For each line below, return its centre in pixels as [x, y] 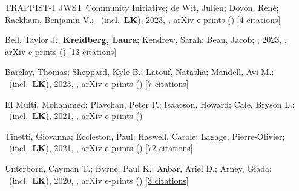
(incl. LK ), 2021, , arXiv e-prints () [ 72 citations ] [101, 148]
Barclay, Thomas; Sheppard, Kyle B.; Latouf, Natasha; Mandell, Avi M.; [140, 72]
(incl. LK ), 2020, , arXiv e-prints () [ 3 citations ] [99, 180]
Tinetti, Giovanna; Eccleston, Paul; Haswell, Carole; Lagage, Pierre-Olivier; [145, 136]
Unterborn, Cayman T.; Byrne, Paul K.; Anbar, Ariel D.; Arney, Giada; [138, 168]
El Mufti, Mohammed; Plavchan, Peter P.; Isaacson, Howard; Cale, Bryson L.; [150, 104]
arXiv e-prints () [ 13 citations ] [61, 51]
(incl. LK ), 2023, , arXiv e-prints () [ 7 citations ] [99, 83]
